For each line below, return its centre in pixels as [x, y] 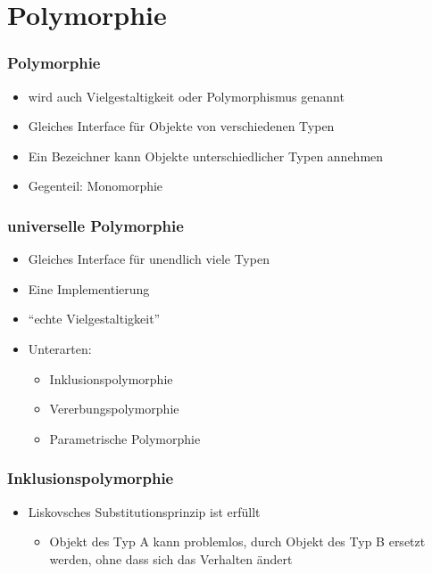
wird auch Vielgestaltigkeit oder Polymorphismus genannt [186, 96]
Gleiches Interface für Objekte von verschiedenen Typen [181, 126]
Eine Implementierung [89, 288]
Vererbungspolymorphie [114, 409]
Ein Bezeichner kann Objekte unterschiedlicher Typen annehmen [206, 156]
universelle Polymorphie [96, 225]
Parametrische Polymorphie [125, 438]
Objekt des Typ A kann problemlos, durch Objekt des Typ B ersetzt [237, 541]
